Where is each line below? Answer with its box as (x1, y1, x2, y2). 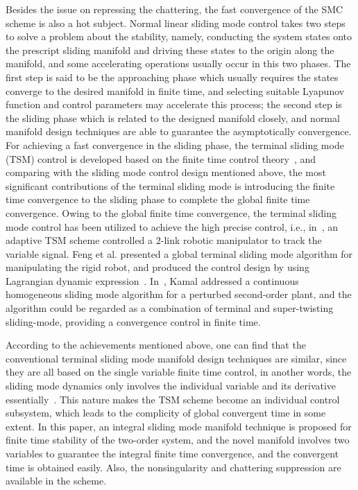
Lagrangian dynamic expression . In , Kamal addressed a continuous (6, 273, 299, 288)
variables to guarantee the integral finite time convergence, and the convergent (6, 446, 339, 460)
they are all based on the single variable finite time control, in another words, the (6, 365, 352, 379)
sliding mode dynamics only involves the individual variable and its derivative (6, 378, 336, 393)
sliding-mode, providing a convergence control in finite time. (6, 314, 261, 329)
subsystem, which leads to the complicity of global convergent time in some (6, 405, 326, 420)
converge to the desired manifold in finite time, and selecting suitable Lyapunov (6, 83, 345, 98)
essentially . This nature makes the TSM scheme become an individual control (6, 392, 340, 406)
